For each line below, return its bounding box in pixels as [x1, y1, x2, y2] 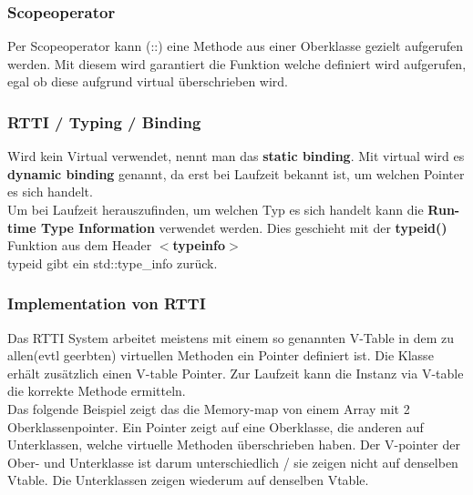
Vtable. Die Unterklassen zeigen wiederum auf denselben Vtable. [7, 470, 369, 490]
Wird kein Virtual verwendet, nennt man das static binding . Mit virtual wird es [7, 146, 465, 166]
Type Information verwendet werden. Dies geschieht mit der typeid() [40, 217, 447, 237]
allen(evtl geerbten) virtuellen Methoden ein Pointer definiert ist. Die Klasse [7, 346, 434, 365]
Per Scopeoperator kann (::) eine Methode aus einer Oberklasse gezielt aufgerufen [7, 36, 464, 56]
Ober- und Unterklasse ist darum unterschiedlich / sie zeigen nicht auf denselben [7, 452, 458, 471]
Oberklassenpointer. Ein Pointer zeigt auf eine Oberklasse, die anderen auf [7, 417, 424, 436]
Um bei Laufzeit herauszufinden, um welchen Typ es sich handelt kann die [7, 200, 424, 218]
